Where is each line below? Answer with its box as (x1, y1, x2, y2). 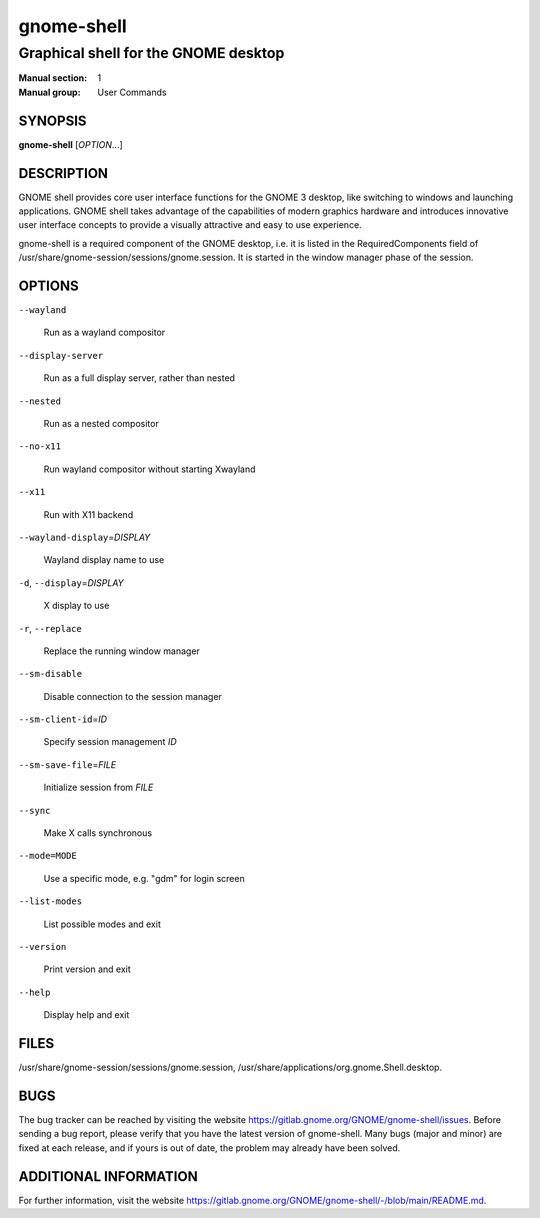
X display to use (43, 600, 110, 612)
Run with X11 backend (43, 508, 134, 520)
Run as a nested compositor (43, 418, 159, 430)
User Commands (97, 86, 167, 98)
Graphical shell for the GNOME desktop (18, 44, 285, 62)
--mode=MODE (18, 850, 77, 862)
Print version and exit (43, 963, 132, 975)
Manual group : (18, 86, 81, 98)
